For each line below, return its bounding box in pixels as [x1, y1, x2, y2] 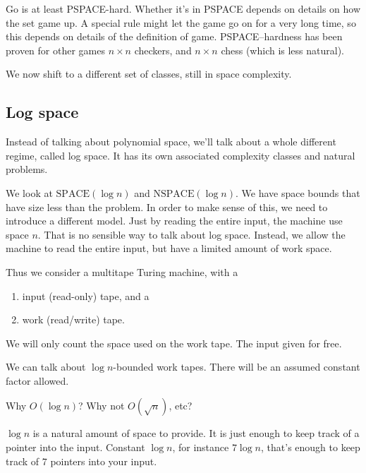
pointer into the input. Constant [6, 440, 145, 455]
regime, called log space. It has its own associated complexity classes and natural [6, 148, 355, 162]
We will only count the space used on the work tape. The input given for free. [6, 335, 342, 350]
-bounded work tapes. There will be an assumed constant [113, 359, 360, 374]
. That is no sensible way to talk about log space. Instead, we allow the [37, 227, 346, 241]
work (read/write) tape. [22, 312, 125, 327]
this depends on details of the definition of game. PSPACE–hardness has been [6, 29, 343, 44]
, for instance [172, 440, 229, 455]
